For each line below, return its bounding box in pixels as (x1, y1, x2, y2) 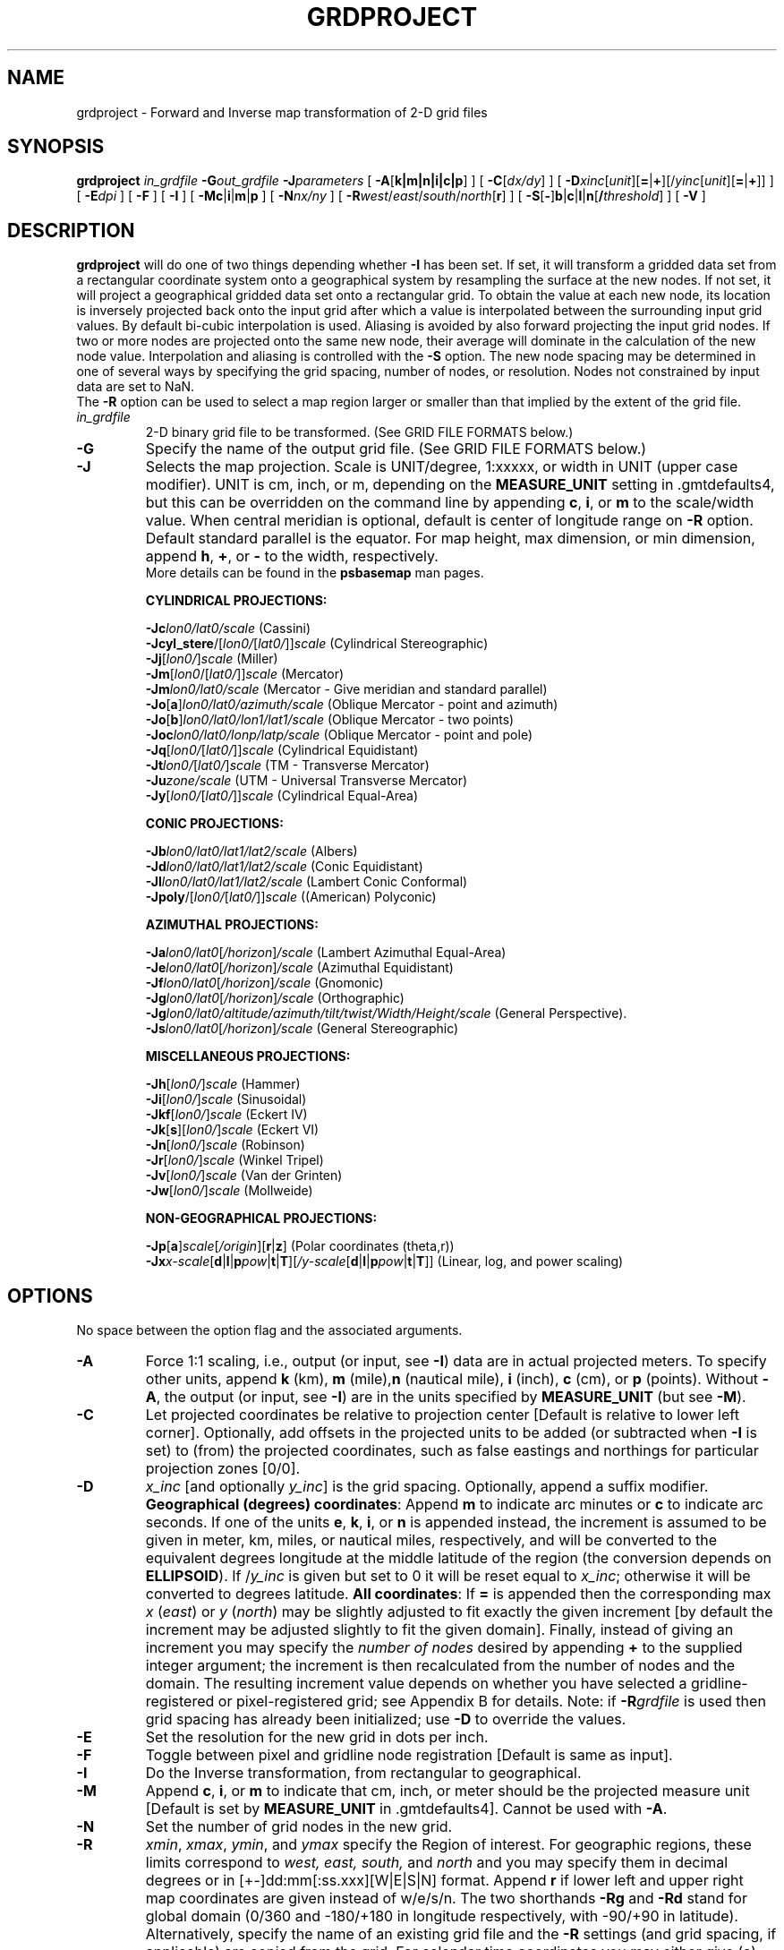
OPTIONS (7, 1284, 93, 1307)
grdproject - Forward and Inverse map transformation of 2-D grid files (76, 104, 488, 120)
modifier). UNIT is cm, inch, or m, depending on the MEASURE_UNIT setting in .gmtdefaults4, (145, 475, 775, 494)
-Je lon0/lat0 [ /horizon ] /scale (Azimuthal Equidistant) (145, 960, 454, 976)
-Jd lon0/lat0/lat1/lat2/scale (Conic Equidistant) (145, 859, 423, 875)
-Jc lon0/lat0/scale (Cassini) (145, 620, 311, 637)
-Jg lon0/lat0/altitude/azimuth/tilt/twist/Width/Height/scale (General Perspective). (145, 1005, 627, 1022)
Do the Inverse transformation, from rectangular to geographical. (145, 1764, 582, 1783)
